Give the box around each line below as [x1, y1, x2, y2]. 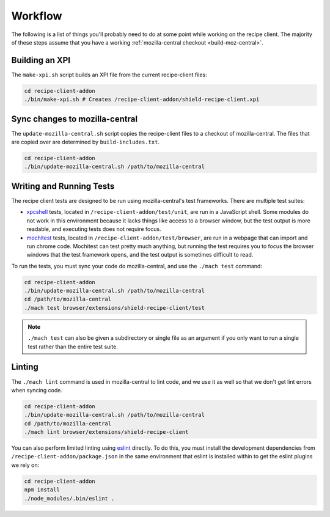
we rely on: [11, 461, 40, 469]
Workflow [11, 9, 62, 23]
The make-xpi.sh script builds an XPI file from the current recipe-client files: [11, 71, 207, 78]
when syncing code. [11, 386, 62, 394]
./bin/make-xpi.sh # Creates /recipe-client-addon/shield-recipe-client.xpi [24, 96, 260, 103]
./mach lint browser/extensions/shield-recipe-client [24, 428, 189, 436]
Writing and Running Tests [11, 181, 115, 191]
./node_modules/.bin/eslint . [24, 495, 115, 502]
